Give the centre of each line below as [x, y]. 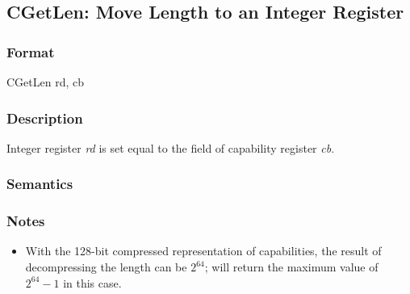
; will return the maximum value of [291, 267]
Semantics [40, 184]
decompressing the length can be [106, 267]
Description [45, 118]
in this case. [92, 282]
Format [31, 51]
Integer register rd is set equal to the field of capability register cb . [171, 147]
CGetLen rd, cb [45, 82]
